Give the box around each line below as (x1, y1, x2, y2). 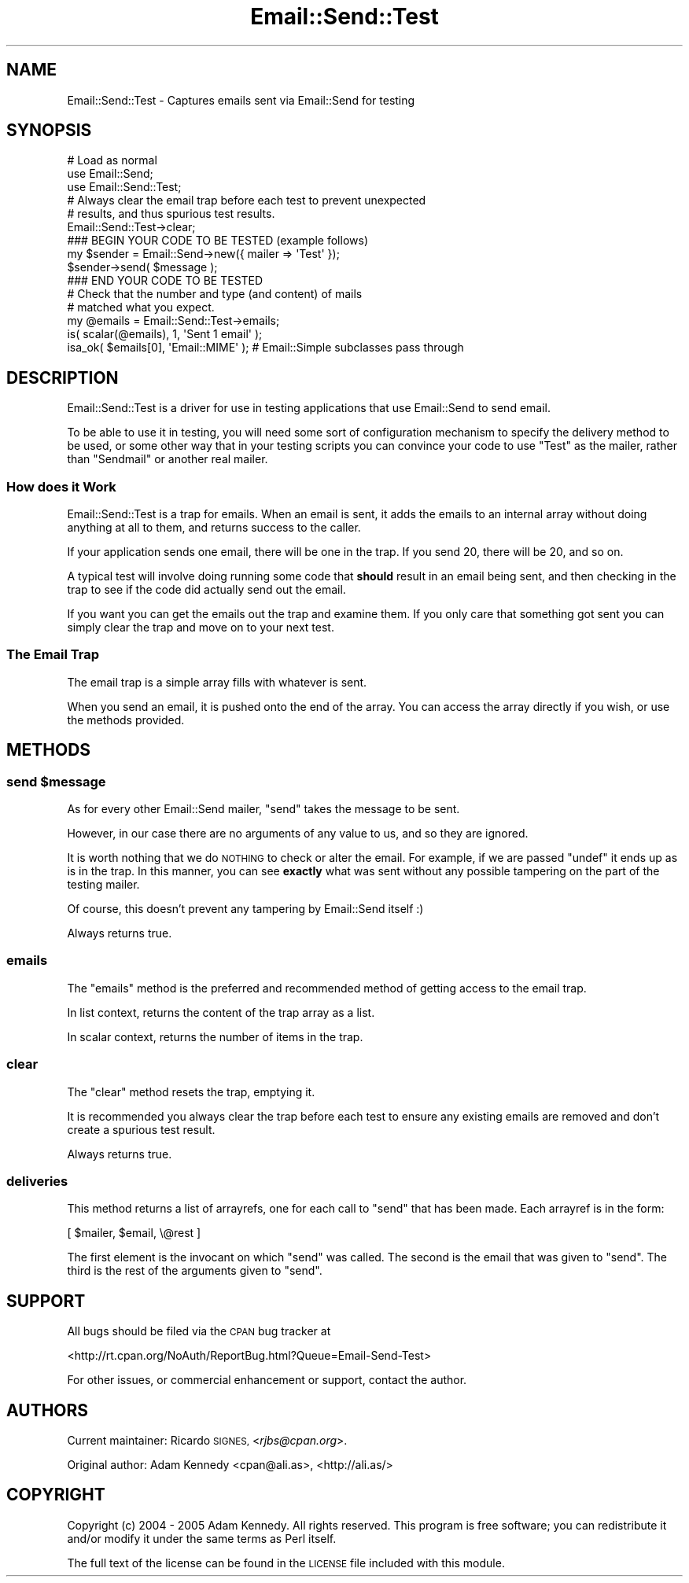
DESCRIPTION (6, 367, 119, 388)
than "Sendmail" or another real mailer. (67, 452, 268, 466)
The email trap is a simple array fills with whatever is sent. (67, 675, 367, 689)
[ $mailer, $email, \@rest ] (67, 1226, 201, 1240)
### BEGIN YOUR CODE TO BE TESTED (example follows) (67, 234, 368, 248)
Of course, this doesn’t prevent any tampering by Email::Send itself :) (67, 902, 424, 915)
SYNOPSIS (6, 120, 92, 141)
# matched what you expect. (67, 300, 215, 315)
